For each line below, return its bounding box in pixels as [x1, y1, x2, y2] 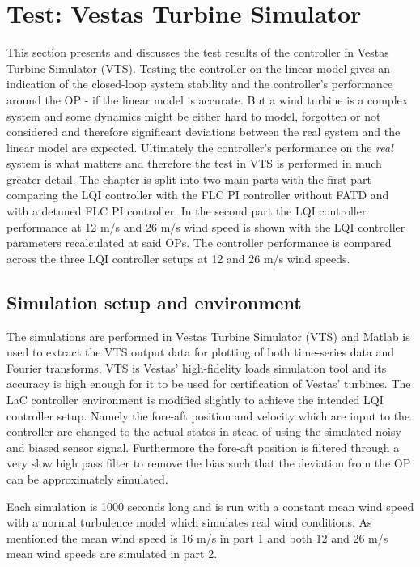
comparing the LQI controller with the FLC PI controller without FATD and [6, 186, 389, 203]
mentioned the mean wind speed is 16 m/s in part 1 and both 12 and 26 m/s [6, 529, 388, 546]
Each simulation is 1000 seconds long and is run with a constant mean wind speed [6, 497, 414, 514]
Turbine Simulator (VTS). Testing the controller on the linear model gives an [6, 59, 391, 76]
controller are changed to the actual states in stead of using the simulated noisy [6, 423, 401, 440]
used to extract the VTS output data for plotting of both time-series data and [6, 343, 395, 360]
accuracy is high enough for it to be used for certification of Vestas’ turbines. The [6, 375, 411, 392]
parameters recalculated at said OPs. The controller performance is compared [6, 234, 392, 251]
